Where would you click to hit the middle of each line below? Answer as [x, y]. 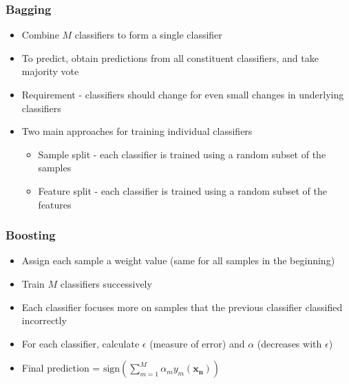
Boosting [31, 235]
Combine [40, 35]
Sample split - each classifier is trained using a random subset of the [182, 154]
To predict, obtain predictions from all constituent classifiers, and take [170, 57]
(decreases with [289, 343]
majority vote [50, 71]
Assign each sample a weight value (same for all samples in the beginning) [178, 260]
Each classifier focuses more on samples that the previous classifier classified [182, 307]
